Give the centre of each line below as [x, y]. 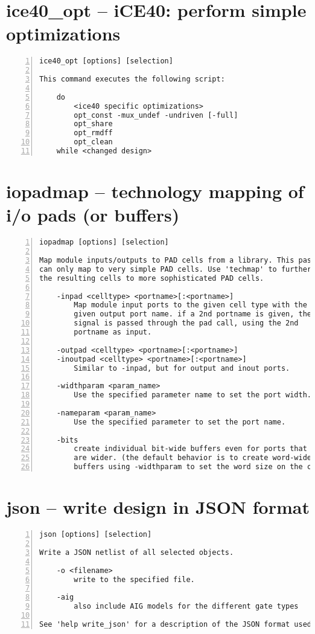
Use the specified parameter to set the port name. [180, 422]
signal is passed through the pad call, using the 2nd [186, 323]
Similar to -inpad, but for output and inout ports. [182, 368]
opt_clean [93, 142]
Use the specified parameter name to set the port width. [193, 395]
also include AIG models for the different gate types [186, 607]
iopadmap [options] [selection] [104, 242]
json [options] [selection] [96, 535]
